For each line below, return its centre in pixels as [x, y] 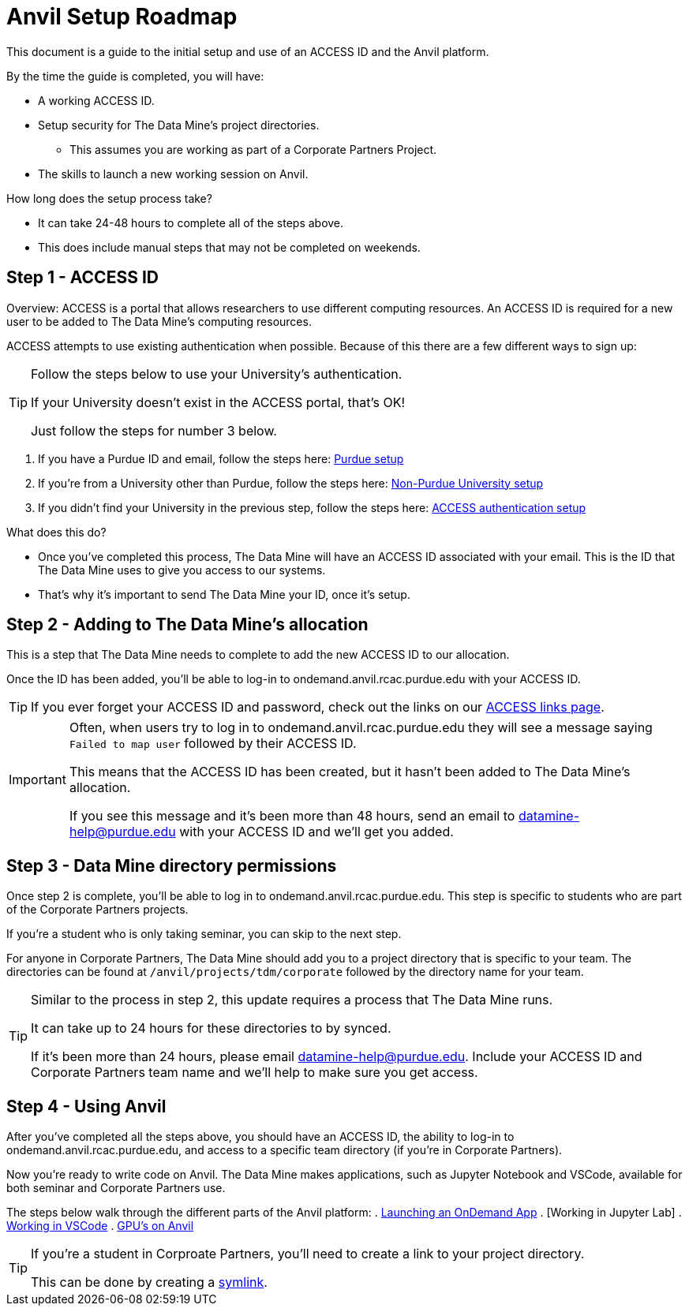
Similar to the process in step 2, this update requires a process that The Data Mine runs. [292, 1000]
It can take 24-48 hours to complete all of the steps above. [191, 222]
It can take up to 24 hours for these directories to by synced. [211, 1028]
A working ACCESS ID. [96, 100]
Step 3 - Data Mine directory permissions [172, 865]
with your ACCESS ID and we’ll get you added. [316, 832]
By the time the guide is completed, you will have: [135, 76]
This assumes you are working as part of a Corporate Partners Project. [253, 149]
